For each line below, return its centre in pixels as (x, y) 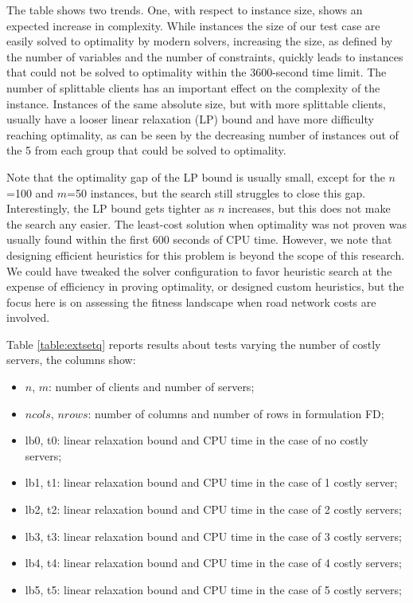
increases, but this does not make (310, 208)
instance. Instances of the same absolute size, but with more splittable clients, (196, 103)
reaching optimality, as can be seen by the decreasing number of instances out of (203, 134)
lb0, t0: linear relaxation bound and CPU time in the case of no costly (197, 440)
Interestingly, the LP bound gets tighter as (111, 208)
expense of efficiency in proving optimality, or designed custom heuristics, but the (205, 286)
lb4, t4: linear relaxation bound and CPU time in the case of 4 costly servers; (213, 563)
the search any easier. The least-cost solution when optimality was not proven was (207, 223)
